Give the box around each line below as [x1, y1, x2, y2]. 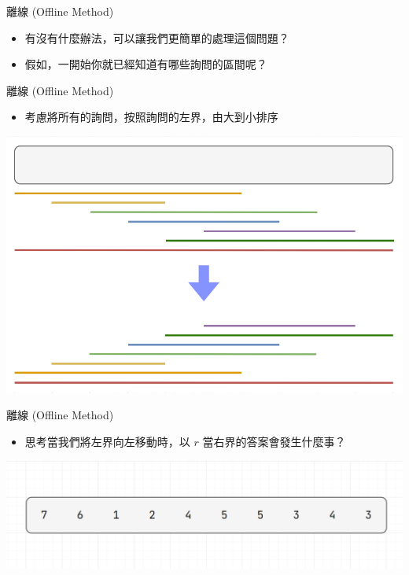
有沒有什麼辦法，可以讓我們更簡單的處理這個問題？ [24, 29, 289, 46]
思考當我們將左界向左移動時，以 [24, 433, 190, 449]
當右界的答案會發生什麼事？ [202, 433, 346, 449]
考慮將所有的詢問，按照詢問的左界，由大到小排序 [24, 109, 278, 125]
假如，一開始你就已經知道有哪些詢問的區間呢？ [24, 56, 267, 72]
